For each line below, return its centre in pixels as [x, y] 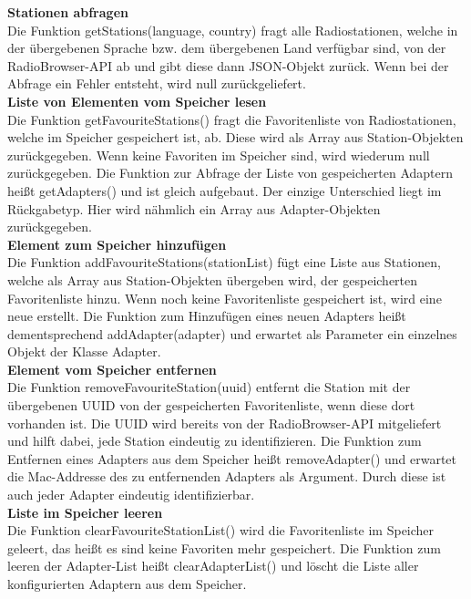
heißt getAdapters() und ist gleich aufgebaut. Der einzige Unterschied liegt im [225, 190]
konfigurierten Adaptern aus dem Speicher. [127, 584]
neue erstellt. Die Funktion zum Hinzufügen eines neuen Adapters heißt [207, 316]
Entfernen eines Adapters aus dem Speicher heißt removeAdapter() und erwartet [232, 458]
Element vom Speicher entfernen [112, 369]
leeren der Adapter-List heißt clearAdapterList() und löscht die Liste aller [213, 566]
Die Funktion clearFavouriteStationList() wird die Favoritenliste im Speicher [221, 530]
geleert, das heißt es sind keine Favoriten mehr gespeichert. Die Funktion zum [224, 547]
